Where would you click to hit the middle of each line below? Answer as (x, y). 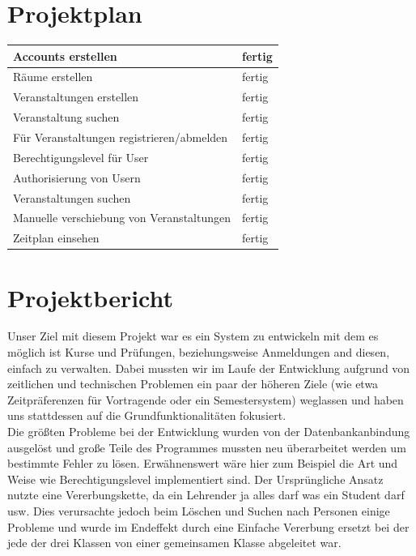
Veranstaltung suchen (66, 117)
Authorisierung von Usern (77, 177)
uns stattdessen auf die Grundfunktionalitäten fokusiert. (147, 415)
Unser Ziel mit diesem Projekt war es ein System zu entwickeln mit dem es (193, 336)
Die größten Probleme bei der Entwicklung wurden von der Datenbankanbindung (209, 431)
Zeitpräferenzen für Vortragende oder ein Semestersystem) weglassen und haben (206, 399)
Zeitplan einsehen (56, 238)
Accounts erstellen (65, 56)
